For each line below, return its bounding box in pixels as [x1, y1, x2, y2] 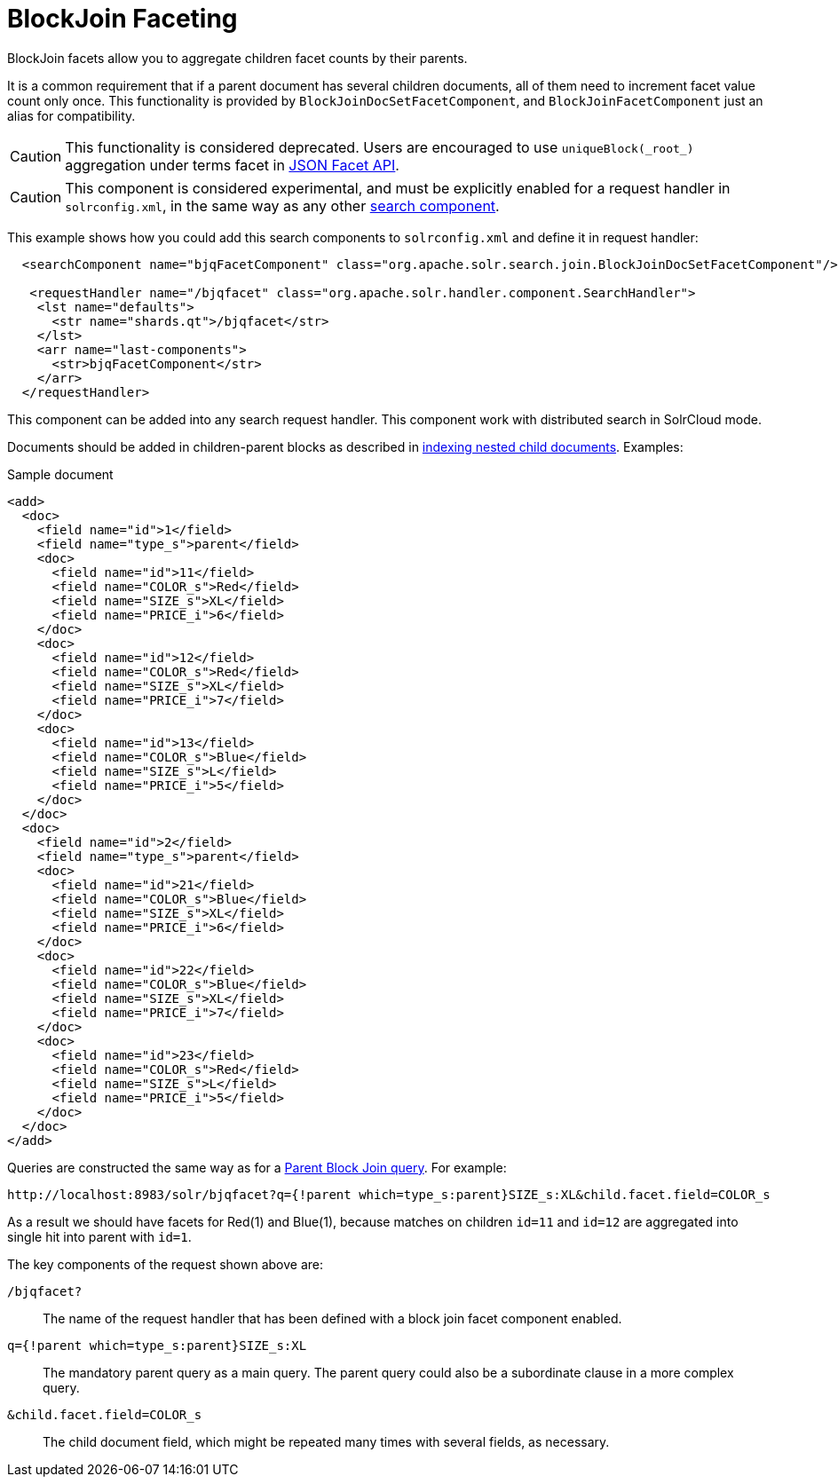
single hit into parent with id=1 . [7, 1228, 192, 1244]
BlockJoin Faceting [7, 4, 238, 34]
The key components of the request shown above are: [7, 1256, 323, 1272]
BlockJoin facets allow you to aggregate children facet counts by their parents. [7, 50, 468, 66]
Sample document [7, 466, 114, 482]
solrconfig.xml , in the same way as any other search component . [65, 196, 500, 215]
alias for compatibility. [7, 107, 136, 123]
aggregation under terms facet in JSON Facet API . [65, 155, 399, 174]
